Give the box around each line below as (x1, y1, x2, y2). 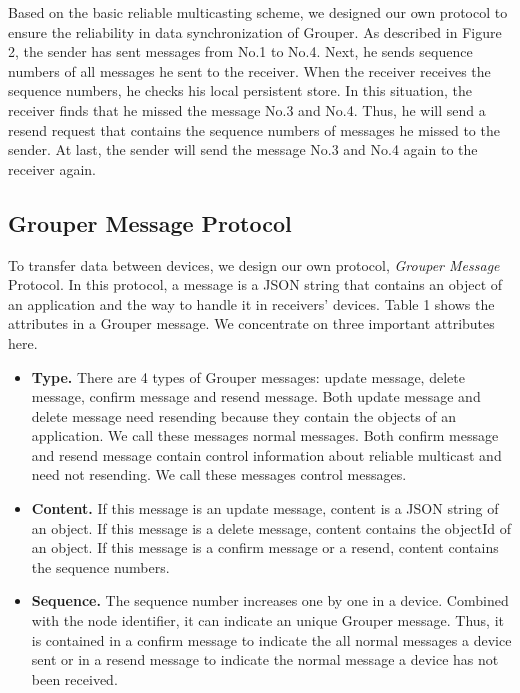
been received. (31, 668, 118, 689)
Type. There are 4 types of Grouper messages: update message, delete (31, 366, 465, 387)
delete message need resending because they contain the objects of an (31, 405, 457, 426)
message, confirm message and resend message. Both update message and (31, 386, 481, 407)
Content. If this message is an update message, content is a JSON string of (31, 498, 499, 519)
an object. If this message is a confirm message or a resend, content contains (31, 537, 499, 558)
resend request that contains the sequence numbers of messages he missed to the (8, 119, 500, 140)
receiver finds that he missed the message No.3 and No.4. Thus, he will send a (8, 99, 486, 120)
